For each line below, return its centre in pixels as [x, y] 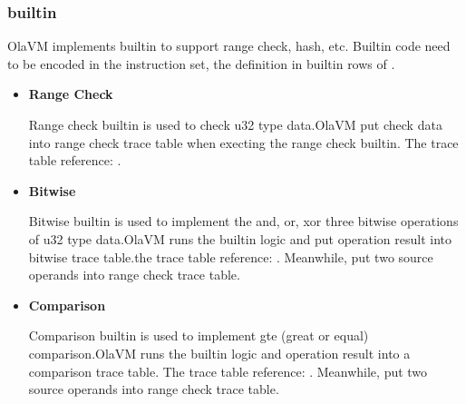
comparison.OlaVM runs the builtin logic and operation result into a [219, 353]
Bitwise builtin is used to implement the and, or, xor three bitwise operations [243, 221]
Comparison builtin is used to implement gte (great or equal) [199, 335]
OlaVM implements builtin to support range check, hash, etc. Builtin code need [229, 46]
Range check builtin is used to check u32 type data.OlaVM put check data [235, 124]
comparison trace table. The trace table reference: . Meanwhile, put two [228, 371]
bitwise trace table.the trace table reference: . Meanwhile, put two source [231, 256]
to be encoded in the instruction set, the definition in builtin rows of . [201, 63]
